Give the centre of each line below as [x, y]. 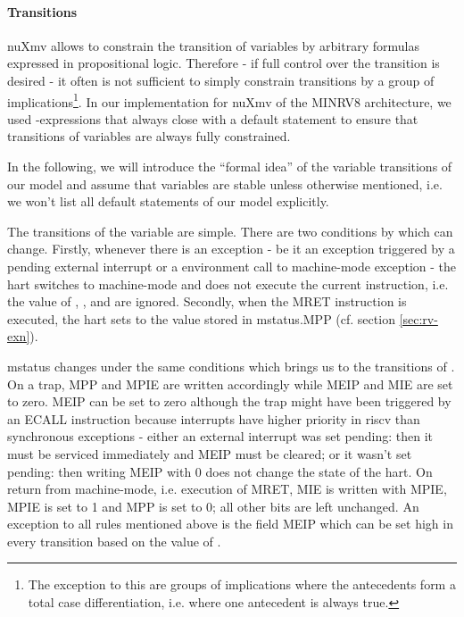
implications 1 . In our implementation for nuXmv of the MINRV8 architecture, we [229, 100]
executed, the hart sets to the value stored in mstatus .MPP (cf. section [201, 318]
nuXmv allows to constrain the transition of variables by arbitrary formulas [213, 45]
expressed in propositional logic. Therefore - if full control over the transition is [224, 63]
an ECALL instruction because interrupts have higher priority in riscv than [214, 418]
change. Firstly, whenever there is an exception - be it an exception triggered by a [231, 249]
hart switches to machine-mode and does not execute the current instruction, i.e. [228, 283]
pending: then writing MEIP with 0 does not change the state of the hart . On [220, 471]
